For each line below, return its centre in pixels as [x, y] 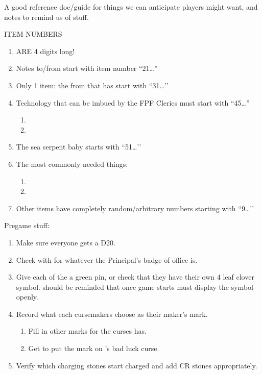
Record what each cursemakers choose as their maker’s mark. [112, 314]
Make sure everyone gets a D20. [66, 242]
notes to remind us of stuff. [46, 17]
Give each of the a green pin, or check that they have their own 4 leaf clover [135, 277]
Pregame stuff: [27, 225]
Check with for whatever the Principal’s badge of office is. [107, 259]
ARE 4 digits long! [45, 51]
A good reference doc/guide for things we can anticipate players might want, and [131, 7]
